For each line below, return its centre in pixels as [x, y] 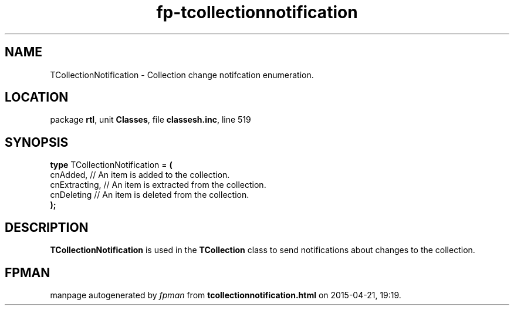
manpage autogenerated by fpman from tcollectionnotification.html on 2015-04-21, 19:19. [226, 295]
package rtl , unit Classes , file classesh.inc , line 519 [151, 120]
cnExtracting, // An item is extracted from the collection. [158, 185]
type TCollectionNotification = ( [111, 165]
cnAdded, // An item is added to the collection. [140, 175]
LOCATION [37, 97]
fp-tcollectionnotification [257, 12]
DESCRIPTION [47, 227]
